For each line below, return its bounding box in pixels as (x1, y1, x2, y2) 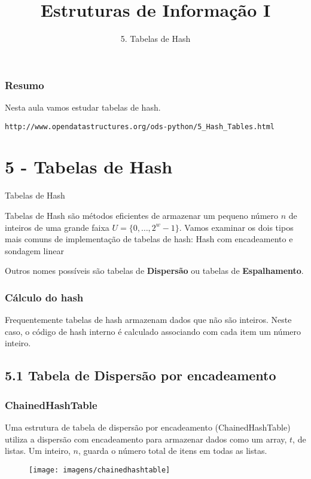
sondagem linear (5, 244, 64, 257)
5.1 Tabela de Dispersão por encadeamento (5, 366, 276, 385)
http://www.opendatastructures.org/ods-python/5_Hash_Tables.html (5, 122, 275, 131)
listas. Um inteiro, (5, 444, 71, 457)
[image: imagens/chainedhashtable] (29, 465, 170, 474)
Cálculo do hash (5, 289, 84, 304)
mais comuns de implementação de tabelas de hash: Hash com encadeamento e (5, 233, 293, 245)
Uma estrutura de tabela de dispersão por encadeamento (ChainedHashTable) (5, 420, 291, 433)
